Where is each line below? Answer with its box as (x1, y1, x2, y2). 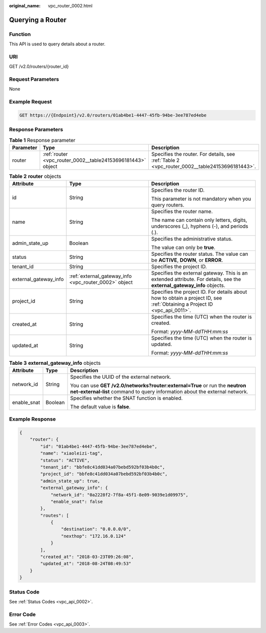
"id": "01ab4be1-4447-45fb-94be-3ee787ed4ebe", (40, 444, 158, 449)
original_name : (9, 3, 41, 8)
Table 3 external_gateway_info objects (9, 359, 101, 366)
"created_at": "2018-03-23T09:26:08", (40, 554, 134, 560)
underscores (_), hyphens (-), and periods (151, 223, 249, 230)
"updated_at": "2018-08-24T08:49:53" (40, 561, 132, 566)
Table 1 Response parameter (9, 137, 76, 143)
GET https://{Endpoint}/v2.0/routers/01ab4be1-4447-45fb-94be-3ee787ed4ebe (19, 112, 207, 118)
